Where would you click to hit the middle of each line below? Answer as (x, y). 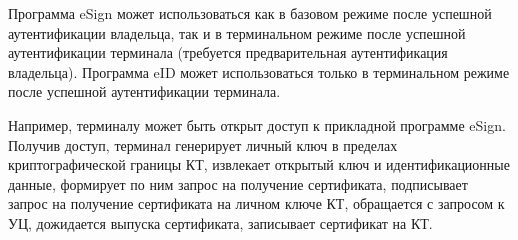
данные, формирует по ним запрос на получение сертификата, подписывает (238, 183)
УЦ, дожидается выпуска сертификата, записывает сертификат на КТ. (220, 222)
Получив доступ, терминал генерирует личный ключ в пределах (203, 144)
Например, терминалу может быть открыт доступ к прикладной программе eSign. (257, 124)
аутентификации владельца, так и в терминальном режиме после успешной (237, 32)
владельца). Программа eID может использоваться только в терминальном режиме (259, 71)
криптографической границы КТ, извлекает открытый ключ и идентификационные (259, 164)
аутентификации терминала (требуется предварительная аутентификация (228, 52)
